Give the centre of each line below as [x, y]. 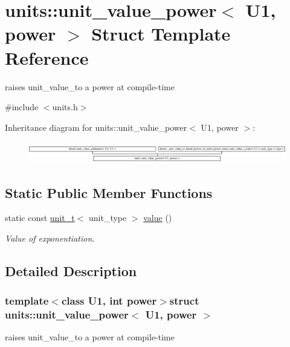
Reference [47, 57]
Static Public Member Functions [109, 192]
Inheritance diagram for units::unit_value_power [96, 127]
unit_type [108, 218]
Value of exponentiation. [50, 238]
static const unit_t [40, 218]
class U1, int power [109, 301]
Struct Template [161, 34]
